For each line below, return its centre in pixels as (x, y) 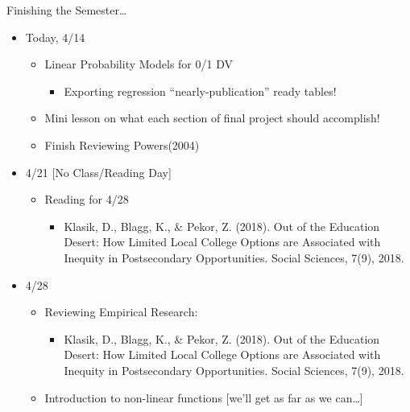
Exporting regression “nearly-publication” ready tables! (200, 91)
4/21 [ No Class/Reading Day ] (98, 172)
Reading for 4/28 (87, 199)
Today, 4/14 (55, 37)
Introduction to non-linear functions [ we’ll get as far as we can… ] (204, 397)
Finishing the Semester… (67, 10)
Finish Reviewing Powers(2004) (122, 144)
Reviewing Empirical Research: (121, 312)
